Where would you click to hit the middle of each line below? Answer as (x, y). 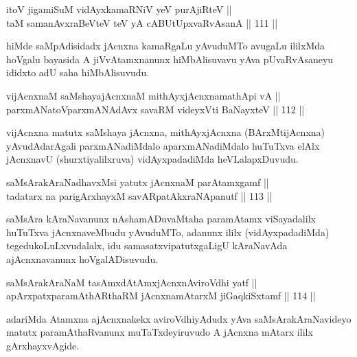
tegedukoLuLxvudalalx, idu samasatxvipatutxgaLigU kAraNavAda (147, 245)
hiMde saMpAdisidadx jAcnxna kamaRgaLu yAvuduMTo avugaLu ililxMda (166, 46)
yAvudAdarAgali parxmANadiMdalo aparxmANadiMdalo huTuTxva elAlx (163, 145)
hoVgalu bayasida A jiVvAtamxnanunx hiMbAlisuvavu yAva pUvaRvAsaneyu (170, 59)
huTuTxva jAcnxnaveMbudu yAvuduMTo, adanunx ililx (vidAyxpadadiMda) (168, 232)
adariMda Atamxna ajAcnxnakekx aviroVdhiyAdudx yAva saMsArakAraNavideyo (179, 318)
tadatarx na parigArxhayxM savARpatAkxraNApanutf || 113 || (139, 195)
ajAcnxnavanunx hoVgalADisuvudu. (82, 258)
